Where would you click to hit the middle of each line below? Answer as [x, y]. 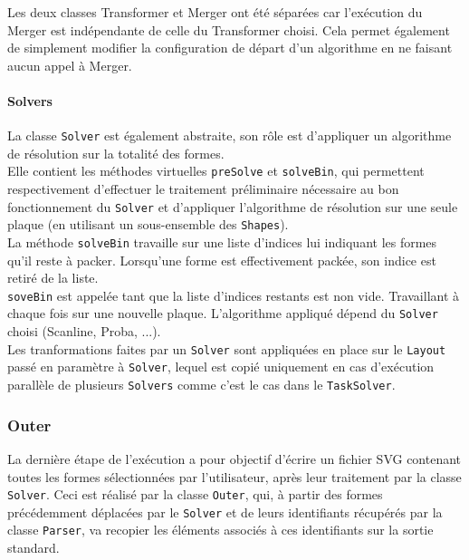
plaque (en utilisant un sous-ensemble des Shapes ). [148, 224]
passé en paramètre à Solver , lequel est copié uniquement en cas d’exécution [221, 367]
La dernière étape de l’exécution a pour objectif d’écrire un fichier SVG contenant [234, 458]
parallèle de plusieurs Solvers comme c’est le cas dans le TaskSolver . [201, 385]
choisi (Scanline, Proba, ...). [84, 331]
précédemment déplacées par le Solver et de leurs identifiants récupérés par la [225, 512]
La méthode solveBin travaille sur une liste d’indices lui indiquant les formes [222, 241]
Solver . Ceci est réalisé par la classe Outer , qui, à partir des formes [195, 494]
